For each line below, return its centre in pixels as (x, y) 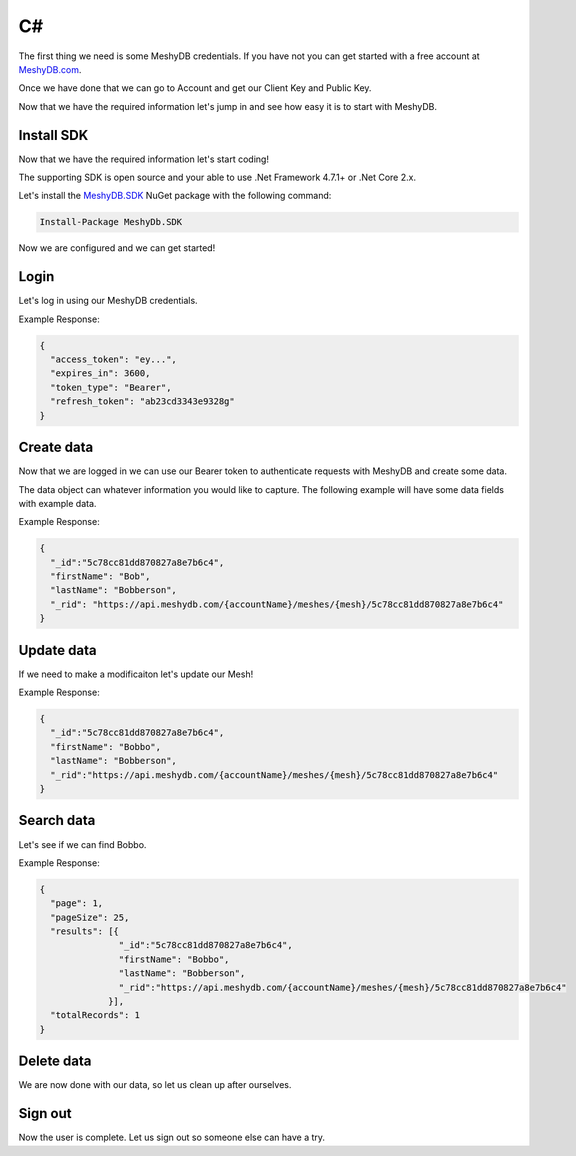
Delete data (55, 1061)
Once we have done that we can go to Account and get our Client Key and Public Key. (195, 88)
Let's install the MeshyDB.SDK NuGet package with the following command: (175, 196)
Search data (57, 820)
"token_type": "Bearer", (111, 387)
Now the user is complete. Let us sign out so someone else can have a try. (171, 1137)
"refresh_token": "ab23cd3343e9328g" (142, 401)
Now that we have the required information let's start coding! (144, 159)
